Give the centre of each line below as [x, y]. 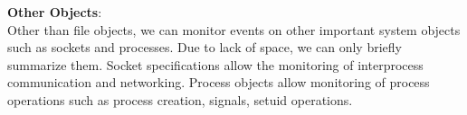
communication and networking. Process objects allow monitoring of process [219, 82]
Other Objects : [55, 12]
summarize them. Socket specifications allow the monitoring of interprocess [215, 64]
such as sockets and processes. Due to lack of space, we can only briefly [205, 47]
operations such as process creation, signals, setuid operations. [180, 99]
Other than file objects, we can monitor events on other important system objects [234, 29]
